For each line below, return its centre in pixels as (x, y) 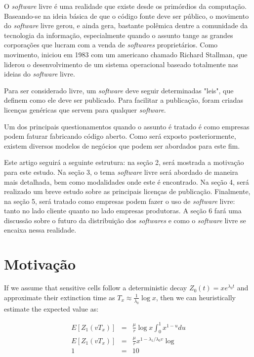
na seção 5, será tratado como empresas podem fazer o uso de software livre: (120, 201)
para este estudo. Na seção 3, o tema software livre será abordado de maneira (121, 172)
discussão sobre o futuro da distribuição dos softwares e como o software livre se (125, 220)
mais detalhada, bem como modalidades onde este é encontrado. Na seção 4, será (127, 181)
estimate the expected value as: (51, 308)
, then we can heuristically (196, 297)
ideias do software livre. (40, 74)
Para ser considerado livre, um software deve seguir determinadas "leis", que (119, 90)
